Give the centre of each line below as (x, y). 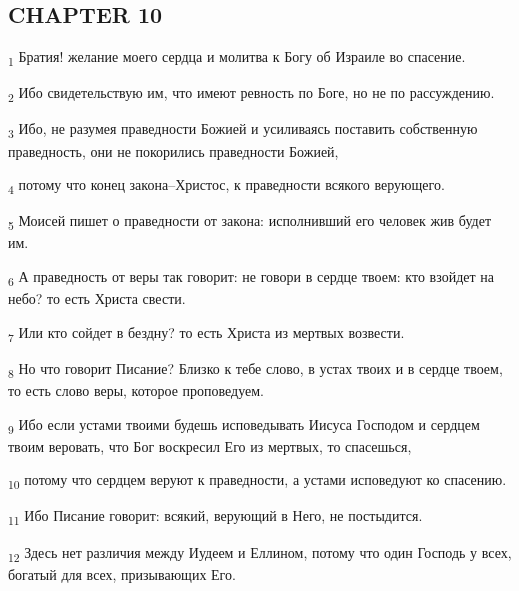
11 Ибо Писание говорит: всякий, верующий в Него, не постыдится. (215, 517)
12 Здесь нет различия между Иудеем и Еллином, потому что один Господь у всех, (260, 553)
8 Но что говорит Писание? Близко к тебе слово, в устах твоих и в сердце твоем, (255, 369)
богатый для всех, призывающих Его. (122, 573)
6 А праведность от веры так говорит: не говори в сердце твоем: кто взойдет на (251, 277)
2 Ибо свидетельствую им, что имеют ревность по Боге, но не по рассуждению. (251, 94)
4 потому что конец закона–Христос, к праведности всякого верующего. (226, 185)
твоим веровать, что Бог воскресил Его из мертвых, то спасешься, (210, 445)
